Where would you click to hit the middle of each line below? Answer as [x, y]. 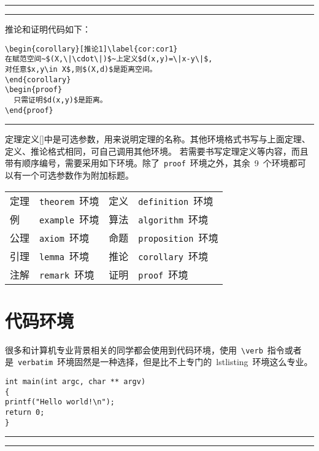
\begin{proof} [34, 90]
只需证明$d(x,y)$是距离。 [60, 100]
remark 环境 [67, 274]
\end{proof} [29, 110]
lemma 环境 [64, 256]
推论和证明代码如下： [48, 29]
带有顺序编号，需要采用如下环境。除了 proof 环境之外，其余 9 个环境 [147, 163]
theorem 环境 [69, 201]
